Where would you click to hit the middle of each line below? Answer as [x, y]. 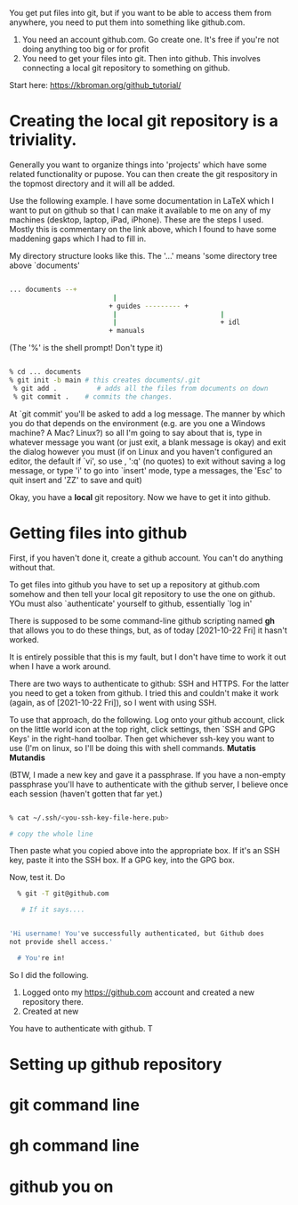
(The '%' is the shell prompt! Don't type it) [86, 348]
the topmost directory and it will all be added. [92, 183]
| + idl [177, 323]
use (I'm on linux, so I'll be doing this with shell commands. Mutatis [133, 748]
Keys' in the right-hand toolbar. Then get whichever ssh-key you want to [142, 739]
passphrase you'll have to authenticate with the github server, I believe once [149, 784]
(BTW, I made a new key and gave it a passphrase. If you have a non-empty [148, 774]
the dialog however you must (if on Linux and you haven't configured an [141, 451]
